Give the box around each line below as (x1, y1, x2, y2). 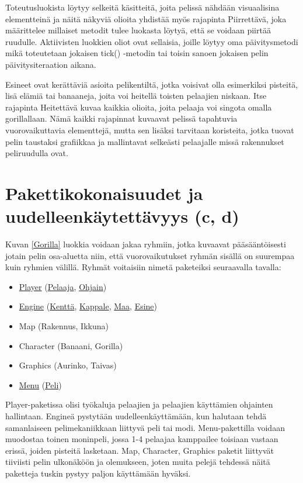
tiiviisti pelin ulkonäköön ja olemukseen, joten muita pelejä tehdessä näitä (5, 456, 270, 468)
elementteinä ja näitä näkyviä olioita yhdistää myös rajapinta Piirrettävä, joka (5, 12, 287, 25)
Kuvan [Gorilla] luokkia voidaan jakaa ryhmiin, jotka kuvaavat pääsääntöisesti (5, 238, 286, 250)
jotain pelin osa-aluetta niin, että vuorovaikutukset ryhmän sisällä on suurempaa (5, 249, 295, 261)
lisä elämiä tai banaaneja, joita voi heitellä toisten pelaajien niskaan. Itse (5, 89, 267, 102)
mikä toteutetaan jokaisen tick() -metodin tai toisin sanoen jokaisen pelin (5, 47, 269, 59)
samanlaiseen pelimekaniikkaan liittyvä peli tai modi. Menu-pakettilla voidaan (5, 421, 285, 433)
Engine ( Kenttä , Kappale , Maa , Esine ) (19, 300, 158, 312)
